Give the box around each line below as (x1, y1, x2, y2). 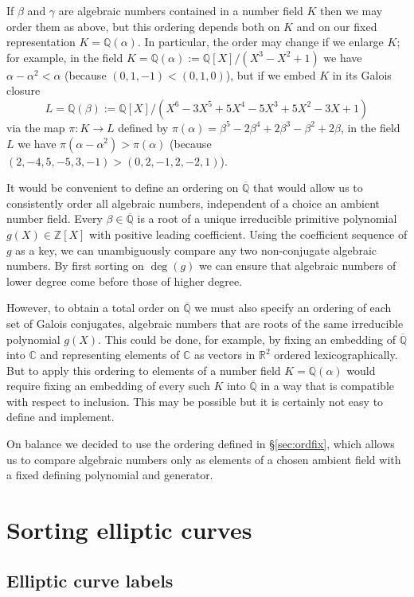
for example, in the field (6, 49, 123, 65)
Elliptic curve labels (6, 568, 174, 592)
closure (6, 82, 41, 99)
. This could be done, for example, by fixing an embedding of (98, 330, 396, 347)
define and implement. (6, 408, 115, 425)
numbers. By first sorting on (6, 257, 144, 274)
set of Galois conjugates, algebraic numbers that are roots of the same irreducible (6, 314, 404, 331)
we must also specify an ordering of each (194, 299, 392, 316)
